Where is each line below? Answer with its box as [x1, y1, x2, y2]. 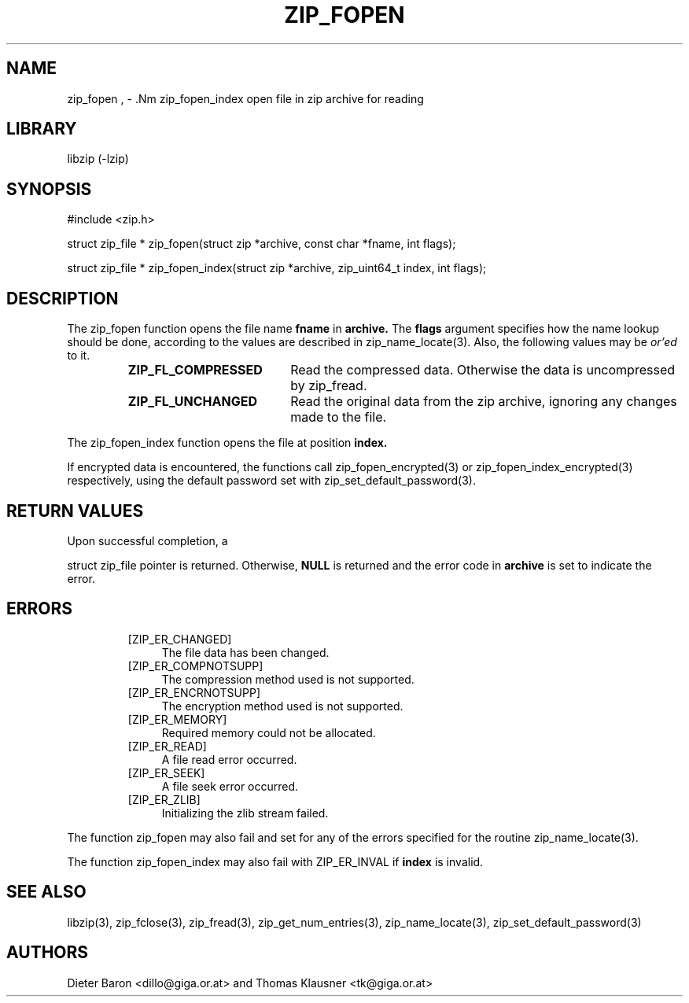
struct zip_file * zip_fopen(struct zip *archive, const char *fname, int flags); [67, 237, 456, 251]
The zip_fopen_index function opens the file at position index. [67, 436, 388, 450]
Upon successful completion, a [67, 533, 228, 548]
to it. [67, 348, 90, 363]
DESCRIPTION [6, 288, 119, 308]
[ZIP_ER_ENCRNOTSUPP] [127, 685, 261, 699]
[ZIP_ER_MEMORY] [127, 712, 227, 726]
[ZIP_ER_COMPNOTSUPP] [127, 658, 263, 673]
